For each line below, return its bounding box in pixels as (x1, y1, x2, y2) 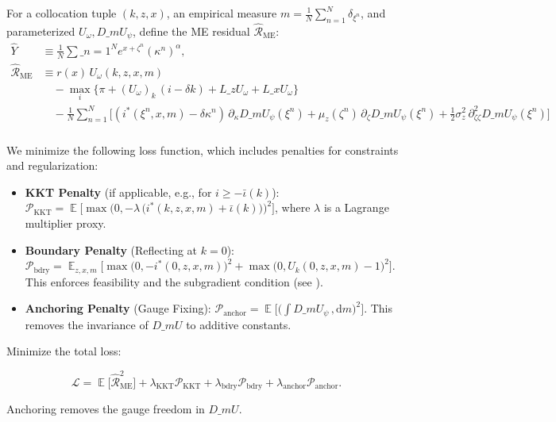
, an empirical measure (166, 5, 277, 21)
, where (275, 199, 311, 216)
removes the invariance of (25, 316, 149, 332)
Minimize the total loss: (6, 343, 122, 359)
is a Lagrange (323, 199, 389, 216)
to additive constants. (186, 316, 292, 332)
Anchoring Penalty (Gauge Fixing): (25, 300, 211, 316)
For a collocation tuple (6, 5, 117, 21)
